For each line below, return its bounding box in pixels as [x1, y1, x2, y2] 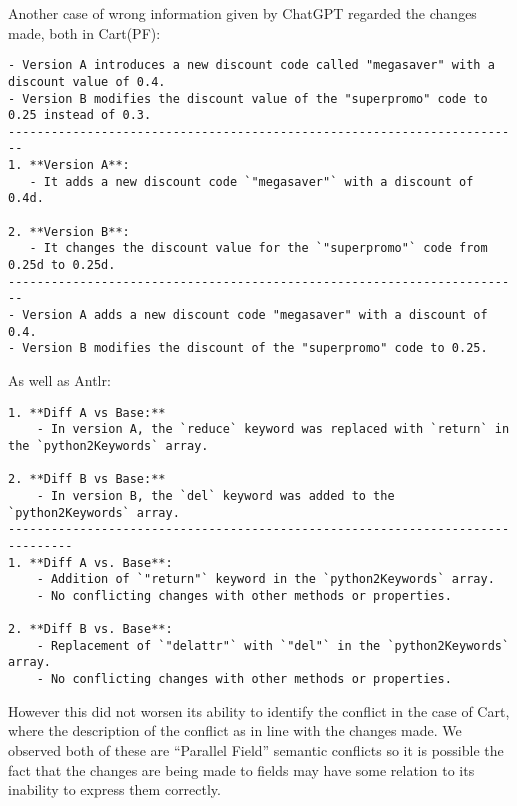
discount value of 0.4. [8, 74, 166, 89]
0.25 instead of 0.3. [8, 108, 152, 123]
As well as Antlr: [8, 370, 111, 390]
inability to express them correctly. [8, 779, 221, 800]
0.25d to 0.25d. [8, 258, 116, 273]
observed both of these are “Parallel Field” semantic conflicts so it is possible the [8, 739, 504, 760]
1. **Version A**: [8, 158, 130, 173]
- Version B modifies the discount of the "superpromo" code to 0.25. [8, 341, 488, 356]
